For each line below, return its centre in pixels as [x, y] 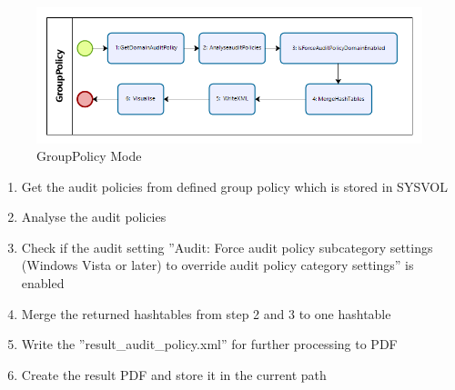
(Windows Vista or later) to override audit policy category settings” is [217, 265]
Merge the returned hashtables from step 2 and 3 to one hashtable [206, 313]
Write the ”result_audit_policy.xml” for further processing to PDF [209, 344]
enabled [43, 283]
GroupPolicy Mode [89, 156]
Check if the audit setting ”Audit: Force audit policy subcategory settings [227, 247]
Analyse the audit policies [94, 217]
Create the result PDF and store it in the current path [174, 374]
